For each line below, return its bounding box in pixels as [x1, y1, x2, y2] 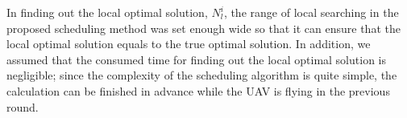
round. [6, 98, 39, 115]
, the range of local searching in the [223, 4, 399, 20]
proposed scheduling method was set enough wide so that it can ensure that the [6, 19, 401, 36]
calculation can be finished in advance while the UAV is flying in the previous [6, 82, 390, 99]
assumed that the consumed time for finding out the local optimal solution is [6, 51, 386, 67]
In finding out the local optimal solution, [6, 4, 208, 20]
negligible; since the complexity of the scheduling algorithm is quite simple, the [6, 67, 397, 83]
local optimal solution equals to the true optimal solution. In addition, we [6, 35, 371, 52]
